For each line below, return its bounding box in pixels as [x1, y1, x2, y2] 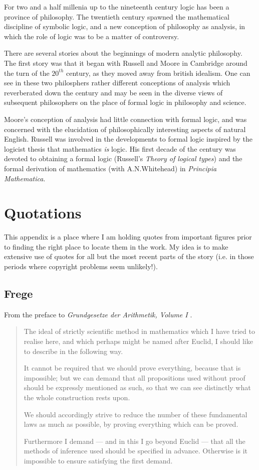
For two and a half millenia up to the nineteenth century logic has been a [4, 2, 229, 12]
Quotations [4, 202, 82, 223]
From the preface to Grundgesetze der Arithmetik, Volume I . [4, 309, 192, 319]
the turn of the [4, 67, 50, 78]
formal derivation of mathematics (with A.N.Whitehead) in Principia [4, 163, 217, 173]
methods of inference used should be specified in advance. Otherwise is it [24, 445, 247, 456]
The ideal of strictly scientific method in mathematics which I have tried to [24, 326, 255, 336]
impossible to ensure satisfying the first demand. [24, 455, 173, 465]
